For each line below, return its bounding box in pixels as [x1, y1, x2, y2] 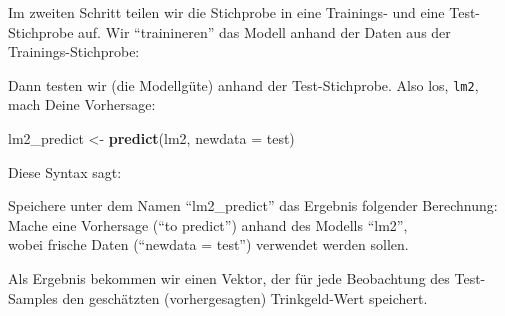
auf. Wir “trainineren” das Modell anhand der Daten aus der [78, 21, 451, 42]
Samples [8, 287, 58, 308]
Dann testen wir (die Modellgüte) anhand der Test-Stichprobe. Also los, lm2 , [8, 74, 479, 95]
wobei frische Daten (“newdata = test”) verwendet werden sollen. [8, 234, 409, 255]
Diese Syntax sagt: [8, 161, 122, 182]
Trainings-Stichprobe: [8, 41, 140, 62]
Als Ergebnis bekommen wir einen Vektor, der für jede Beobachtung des [8, 268, 450, 288]
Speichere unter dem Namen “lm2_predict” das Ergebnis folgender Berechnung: [8, 195, 498, 216]
